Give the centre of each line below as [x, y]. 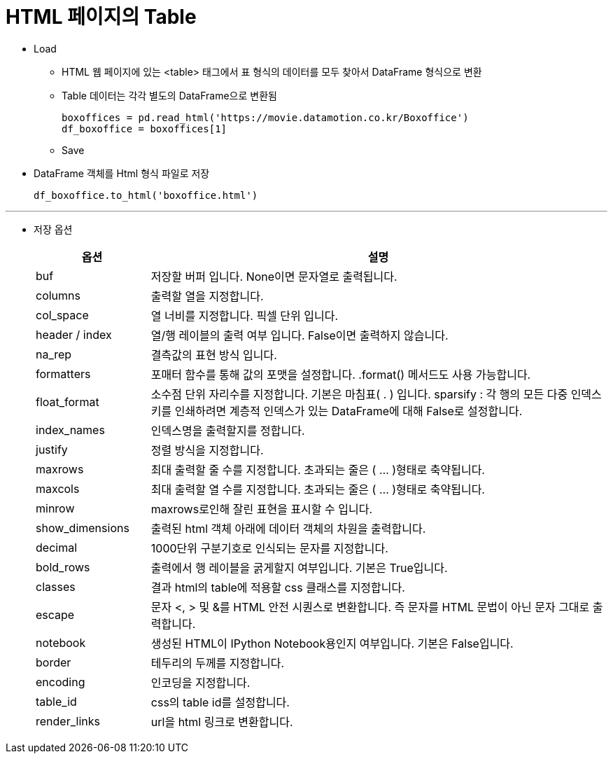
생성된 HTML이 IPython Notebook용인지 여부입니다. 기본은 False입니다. [332, 643]
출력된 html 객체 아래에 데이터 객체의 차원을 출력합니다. [288, 528]
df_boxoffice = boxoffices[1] [145, 128]
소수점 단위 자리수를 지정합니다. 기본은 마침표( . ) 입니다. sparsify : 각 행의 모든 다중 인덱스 [376, 394]
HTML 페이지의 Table [101, 17]
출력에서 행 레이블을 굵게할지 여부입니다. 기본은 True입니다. [299, 567]
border [54, 662]
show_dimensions [83, 528]
